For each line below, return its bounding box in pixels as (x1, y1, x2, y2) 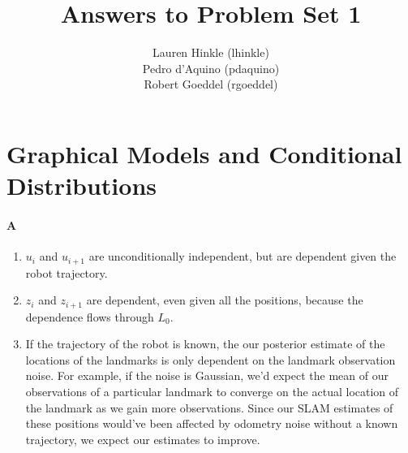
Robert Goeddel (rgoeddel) (144, 75, 278, 93)
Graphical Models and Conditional (6, 136, 402, 170)
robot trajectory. (25, 264, 108, 281)
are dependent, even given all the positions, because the (86, 291, 363, 308)
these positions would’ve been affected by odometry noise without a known (25, 415, 398, 432)
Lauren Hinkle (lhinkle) (152, 44, 269, 61)
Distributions (6, 169, 157, 202)
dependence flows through (25, 308, 154, 325)
